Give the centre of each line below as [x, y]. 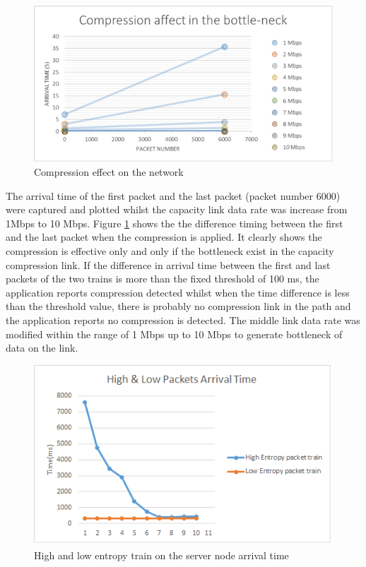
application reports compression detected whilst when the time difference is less [178, 292]
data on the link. [42, 348]
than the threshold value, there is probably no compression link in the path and [178, 306]
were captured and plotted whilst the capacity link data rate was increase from [177, 209]
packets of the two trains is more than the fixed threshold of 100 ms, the [163, 279]
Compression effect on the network [109, 172]
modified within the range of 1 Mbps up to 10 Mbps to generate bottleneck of [174, 334]
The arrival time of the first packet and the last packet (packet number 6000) [173, 195]
